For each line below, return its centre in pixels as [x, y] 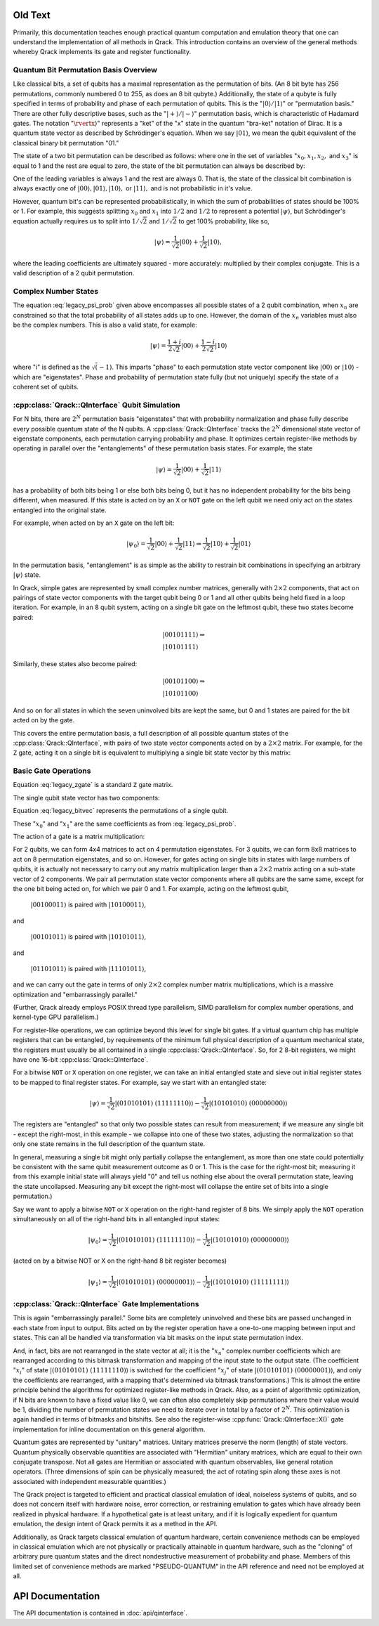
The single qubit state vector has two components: [87, 798]
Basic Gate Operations [52, 771]
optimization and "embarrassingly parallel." [75, 994]
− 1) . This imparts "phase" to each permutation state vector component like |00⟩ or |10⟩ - [229, 367]
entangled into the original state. [60, 510]
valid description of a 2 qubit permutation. [74, 273]
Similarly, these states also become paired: [75, 663]
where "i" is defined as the [52, 367]
